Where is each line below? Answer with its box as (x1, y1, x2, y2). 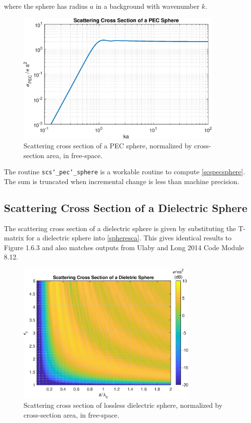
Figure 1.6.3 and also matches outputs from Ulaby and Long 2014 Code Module (4, 242, 244, 252)
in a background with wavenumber (96, 1, 200, 11)
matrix (4, 233, 24, 243)
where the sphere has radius (4, 1, 88, 11)
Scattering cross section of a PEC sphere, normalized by (24, 140, 192, 150)
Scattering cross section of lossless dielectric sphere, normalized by (24, 400, 223, 410)
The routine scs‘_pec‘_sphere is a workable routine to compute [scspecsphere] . (4, 166, 245, 177)
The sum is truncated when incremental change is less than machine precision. (4, 176, 240, 186)
